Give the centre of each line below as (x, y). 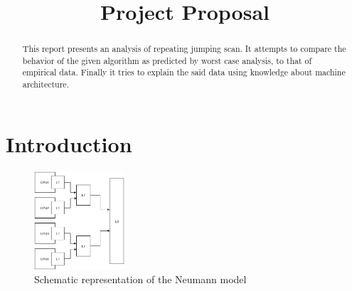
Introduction (69, 143)
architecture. (46, 84)
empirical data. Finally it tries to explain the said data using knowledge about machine (184, 72)
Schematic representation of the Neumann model (140, 279)
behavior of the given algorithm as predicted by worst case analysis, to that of (167, 60)
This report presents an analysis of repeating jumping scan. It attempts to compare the (184, 49)
